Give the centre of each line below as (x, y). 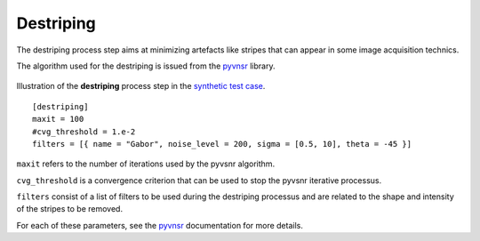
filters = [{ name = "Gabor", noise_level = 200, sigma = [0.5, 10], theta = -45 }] (222, 144)
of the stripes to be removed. (70, 209)
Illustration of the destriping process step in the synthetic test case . (141, 86)
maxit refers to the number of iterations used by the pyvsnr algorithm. (146, 164)
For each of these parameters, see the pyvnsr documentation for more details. (160, 225)
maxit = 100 (58, 119)
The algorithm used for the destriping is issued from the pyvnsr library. (146, 66)
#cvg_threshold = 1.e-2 (84, 132)
